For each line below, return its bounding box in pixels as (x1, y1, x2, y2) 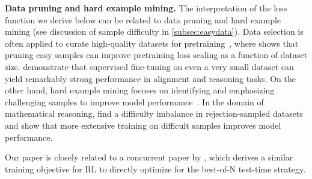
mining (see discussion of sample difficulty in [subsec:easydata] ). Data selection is (5, 25, 304, 38)
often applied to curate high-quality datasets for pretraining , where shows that (5, 37, 299, 49)
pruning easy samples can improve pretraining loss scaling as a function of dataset (5, 48, 308, 61)
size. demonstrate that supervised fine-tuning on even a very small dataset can (5, 60, 294, 72)
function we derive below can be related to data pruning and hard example (5, 13, 281, 26)
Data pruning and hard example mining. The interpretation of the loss (5, 2, 287, 14)
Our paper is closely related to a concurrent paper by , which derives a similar (5, 151, 293, 163)
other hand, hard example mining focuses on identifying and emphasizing (5, 84, 275, 96)
